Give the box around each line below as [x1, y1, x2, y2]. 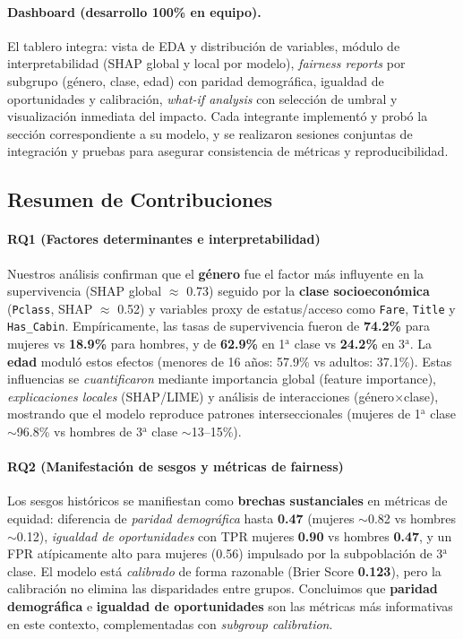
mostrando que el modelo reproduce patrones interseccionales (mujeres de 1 [7, 404, 421, 423]
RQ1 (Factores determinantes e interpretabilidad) [7, 229, 321, 248]
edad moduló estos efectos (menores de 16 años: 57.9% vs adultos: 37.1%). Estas [7, 351, 452, 370]
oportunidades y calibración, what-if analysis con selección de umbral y [7, 89, 398, 108]
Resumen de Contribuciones [7, 186, 272, 213]
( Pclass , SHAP [7, 298, 93, 317]
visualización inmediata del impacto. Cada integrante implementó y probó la [7, 107, 428, 125]
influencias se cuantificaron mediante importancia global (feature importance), [7, 369, 436, 388]
